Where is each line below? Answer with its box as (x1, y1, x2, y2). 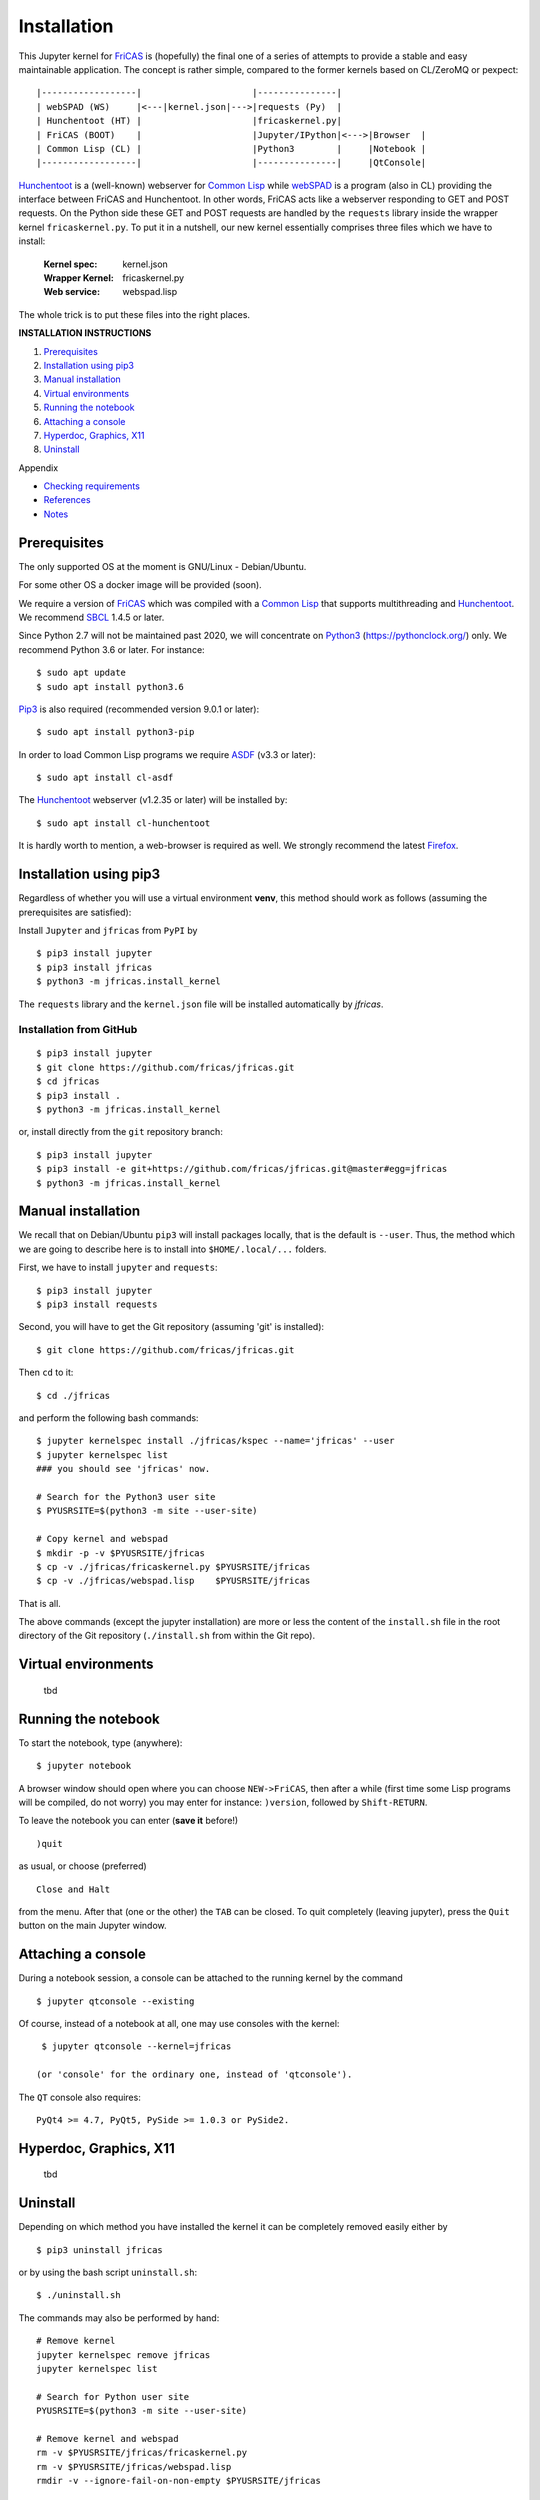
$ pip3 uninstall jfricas (36, 2244, 164, 2255)
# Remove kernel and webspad (36, 2433, 179, 2444)
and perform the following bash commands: (18, 1412, 199, 1424)
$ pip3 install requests (36, 1299, 158, 1310)
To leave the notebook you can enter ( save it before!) (18, 1815, 239, 1827)
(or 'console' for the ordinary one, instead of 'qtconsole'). (36, 2069, 353, 2080)
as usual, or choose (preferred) (18, 1860, 147, 1872)
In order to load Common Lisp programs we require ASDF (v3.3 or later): (18, 748, 316, 760)
